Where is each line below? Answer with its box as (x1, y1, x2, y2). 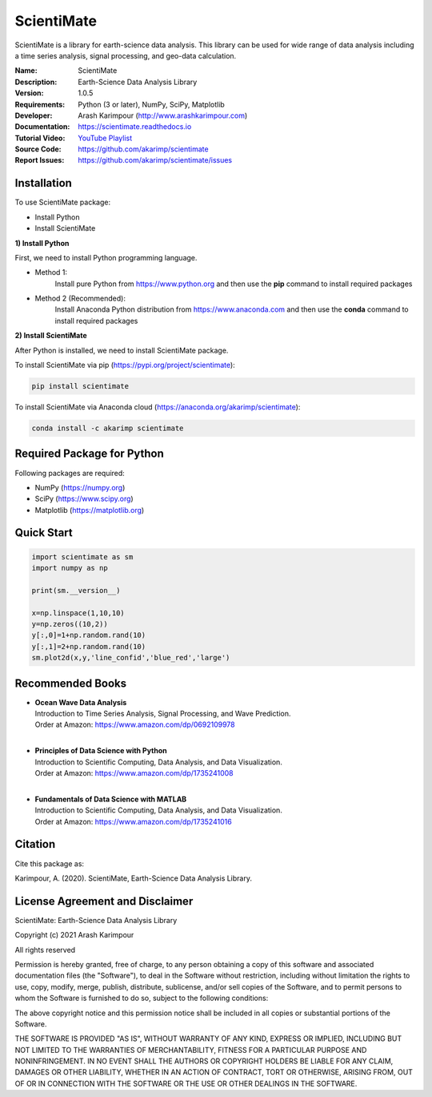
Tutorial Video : (14, 133, 66, 143)
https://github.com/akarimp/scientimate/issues (78, 155, 232, 165)
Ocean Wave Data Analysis (34, 697, 127, 707)
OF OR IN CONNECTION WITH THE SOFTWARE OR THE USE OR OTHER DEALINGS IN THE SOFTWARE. (14, 1079, 358, 1088)
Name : (14, 66, 38, 75)
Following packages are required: (14, 468, 126, 478)
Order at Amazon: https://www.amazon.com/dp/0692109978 (34, 720, 235, 729)
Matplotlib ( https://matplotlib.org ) (34, 505, 145, 514)
